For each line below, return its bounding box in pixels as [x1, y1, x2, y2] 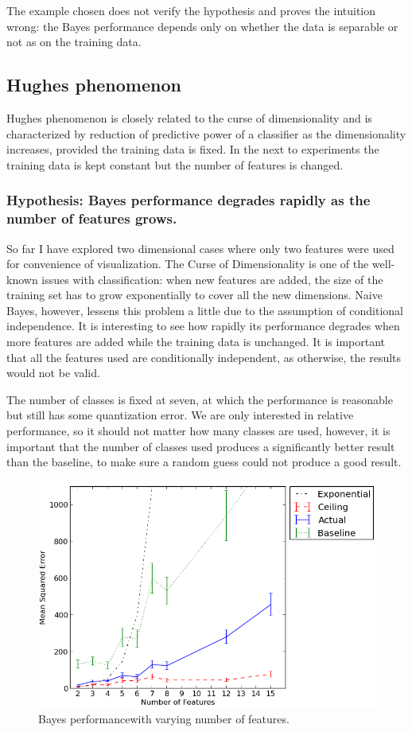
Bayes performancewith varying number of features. [38, 710, 290, 726]
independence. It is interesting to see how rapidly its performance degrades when [6, 317, 400, 334]
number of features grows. [6, 208, 177, 228]
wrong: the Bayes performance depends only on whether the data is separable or [6, 18, 398, 34]
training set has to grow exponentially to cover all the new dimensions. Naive [6, 286, 383, 303]
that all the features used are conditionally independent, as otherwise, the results [6, 348, 402, 365]
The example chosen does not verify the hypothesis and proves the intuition [6, 2, 376, 18]
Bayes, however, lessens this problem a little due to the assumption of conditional [6, 302, 403, 318]
